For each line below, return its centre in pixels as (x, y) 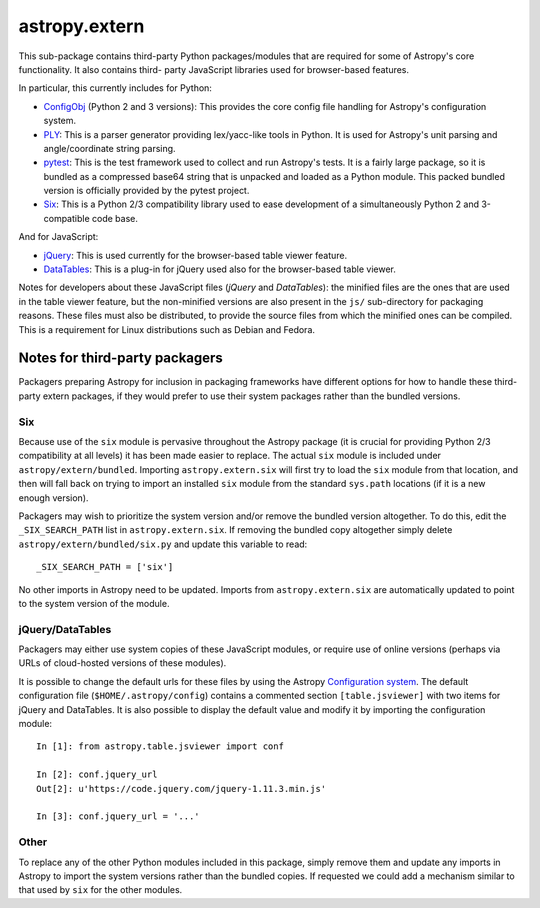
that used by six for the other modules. (100, 890)
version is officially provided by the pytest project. (146, 191)
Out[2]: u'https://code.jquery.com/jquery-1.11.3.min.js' (181, 788)
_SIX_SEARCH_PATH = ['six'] (105, 567)
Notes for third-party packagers (121, 358)
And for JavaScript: (58, 237)
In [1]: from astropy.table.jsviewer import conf (160, 746)
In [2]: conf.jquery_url (97, 774)
